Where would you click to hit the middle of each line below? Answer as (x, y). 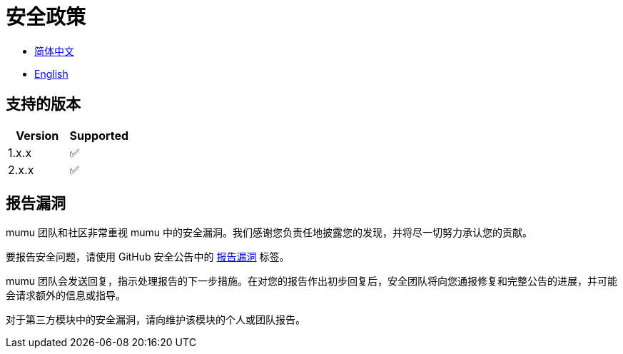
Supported (99, 135)
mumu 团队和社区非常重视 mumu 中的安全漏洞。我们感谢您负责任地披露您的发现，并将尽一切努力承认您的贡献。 (269, 233)
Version (37, 135)
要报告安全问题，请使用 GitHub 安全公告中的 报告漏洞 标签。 (148, 257)
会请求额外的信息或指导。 (66, 295)
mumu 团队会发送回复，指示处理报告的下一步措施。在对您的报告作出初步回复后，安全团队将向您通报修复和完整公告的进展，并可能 (312, 281)
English (51, 74)
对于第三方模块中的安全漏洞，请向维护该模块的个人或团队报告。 (156, 320)
